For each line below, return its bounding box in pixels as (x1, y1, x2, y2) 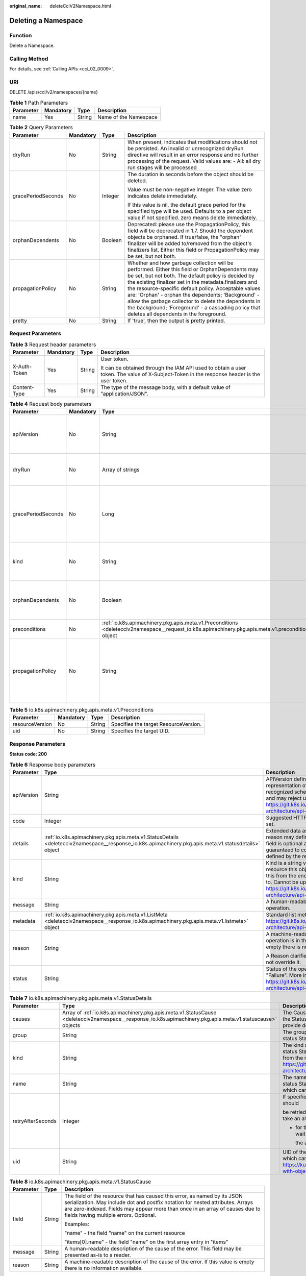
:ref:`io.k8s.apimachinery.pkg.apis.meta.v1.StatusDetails (44, 833, 179, 841)
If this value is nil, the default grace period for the (127, 201, 246, 208)
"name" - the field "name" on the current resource (64, 1229, 186, 1236)
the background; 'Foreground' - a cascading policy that (127, 304, 261, 311)
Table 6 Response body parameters (9, 761, 96, 768)
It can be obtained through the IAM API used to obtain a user (100, 364, 246, 371)
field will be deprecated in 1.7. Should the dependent (127, 227, 253, 234)
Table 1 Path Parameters (9, 100, 68, 107)
